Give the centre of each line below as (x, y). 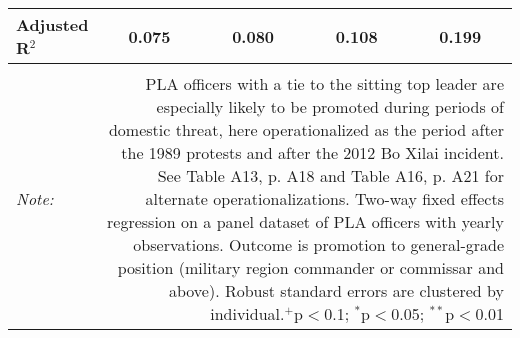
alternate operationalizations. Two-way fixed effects (324, 198)
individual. (247, 313)
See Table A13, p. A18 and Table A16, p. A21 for (330, 175)
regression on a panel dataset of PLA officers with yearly (305, 221)
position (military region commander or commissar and (310, 267)
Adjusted (52, 24)
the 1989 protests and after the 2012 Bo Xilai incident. (312, 152)
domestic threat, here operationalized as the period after (306, 129)
